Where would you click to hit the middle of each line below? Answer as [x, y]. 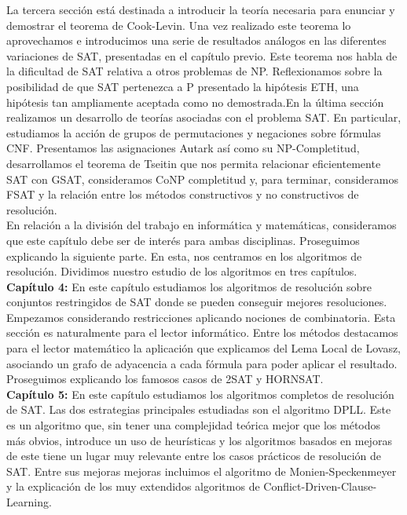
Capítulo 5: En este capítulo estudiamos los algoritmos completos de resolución [200, 394]
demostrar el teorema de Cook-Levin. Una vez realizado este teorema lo [179, 25]
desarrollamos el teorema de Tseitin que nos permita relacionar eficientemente [194, 163]
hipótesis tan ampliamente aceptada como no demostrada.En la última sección [195, 102]
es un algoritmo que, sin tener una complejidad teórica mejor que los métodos [194, 425]
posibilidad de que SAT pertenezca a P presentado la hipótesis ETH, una [183, 86]
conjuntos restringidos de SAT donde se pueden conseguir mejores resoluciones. [197, 302]
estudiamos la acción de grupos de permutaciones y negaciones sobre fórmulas [194, 132]
